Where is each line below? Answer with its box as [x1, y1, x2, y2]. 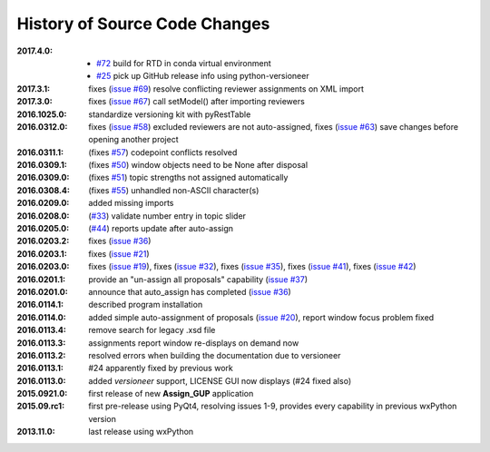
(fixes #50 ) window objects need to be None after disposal [88, 160, 309, 171]
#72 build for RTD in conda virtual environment [96, 57, 271, 68]
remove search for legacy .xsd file [88, 325, 216, 336]
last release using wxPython [88, 427, 194, 437]
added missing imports [88, 198, 174, 209]
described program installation [88, 300, 203, 310]
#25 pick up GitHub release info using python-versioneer [96, 71, 309, 82]
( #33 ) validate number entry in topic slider [88, 210, 247, 221]
